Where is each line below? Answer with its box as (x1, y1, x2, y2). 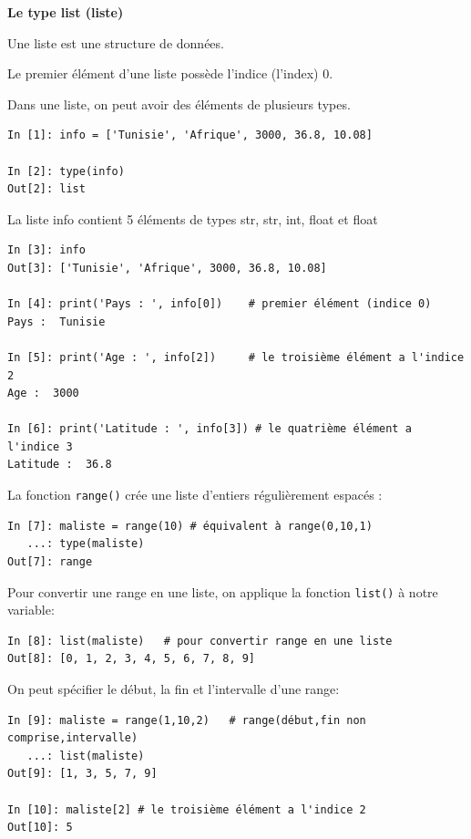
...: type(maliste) (26, 537, 145, 551)
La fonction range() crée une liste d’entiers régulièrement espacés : (7, 485, 383, 504)
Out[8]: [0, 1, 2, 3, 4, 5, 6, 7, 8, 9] (7, 652, 256, 666)
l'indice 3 (7, 440, 73, 453)
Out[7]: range (7, 554, 93, 568)
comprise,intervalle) (7, 731, 138, 745)
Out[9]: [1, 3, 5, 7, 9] (7, 767, 158, 781)
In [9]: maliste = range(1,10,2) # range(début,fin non (7, 713, 366, 727)
